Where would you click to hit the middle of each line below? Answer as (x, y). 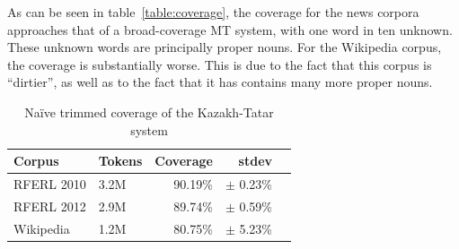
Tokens (120, 161)
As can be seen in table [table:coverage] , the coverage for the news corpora (213, 12)
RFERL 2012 (50, 206)
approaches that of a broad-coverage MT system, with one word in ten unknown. (230, 29)
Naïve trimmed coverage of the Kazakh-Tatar (149, 112)
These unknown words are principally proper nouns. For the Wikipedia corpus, (225, 47)
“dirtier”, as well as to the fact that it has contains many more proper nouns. (220, 82)
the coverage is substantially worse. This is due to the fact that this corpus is (220, 64)
